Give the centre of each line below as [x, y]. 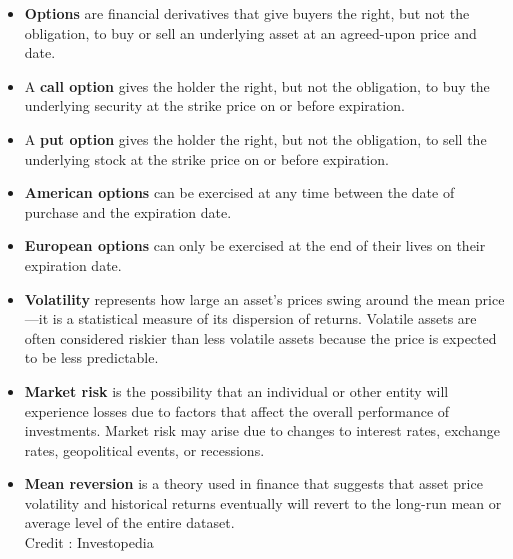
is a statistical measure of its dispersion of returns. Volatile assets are [264, 318]
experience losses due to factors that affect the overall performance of [237, 410]
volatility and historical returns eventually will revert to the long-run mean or [263, 502]
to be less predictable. [91, 357]
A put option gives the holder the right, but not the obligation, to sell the [255, 138]
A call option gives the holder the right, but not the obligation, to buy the [257, 85]
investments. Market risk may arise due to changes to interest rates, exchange [262, 430]
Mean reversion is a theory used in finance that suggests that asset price [253, 483]
